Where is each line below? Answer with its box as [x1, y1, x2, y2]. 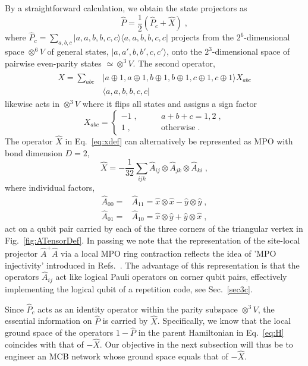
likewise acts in [5, 97, 59, 110]
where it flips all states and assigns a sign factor [82, 97, 257, 110]
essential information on [5, 314, 92, 327]
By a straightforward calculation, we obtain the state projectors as [5, 2, 247, 14]
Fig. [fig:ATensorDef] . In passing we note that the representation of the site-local [5, 234, 300, 246]
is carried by [102, 314, 148, 327]
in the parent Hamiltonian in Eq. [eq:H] [138, 326, 284, 339]
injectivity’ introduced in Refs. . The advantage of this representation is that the [5, 258, 300, 271]
